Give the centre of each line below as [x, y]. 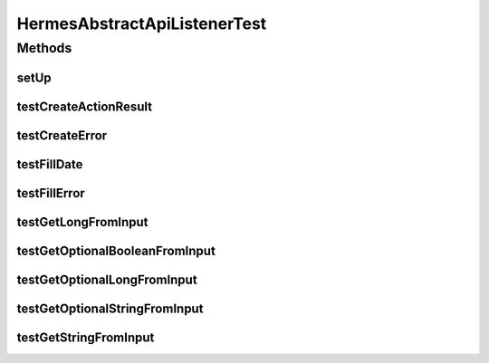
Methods [44, 48]
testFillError [51, 193]
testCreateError [62, 135]
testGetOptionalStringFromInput [110, 308]
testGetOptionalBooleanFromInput [116, 250]
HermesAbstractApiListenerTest [142, 24]
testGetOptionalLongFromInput [107, 279]
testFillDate [50, 164]
